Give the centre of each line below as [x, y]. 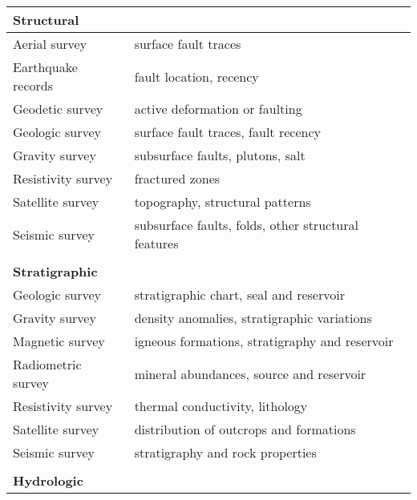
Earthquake [45, 67]
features [156, 243]
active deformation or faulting [218, 109]
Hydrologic [48, 480]
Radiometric [47, 364]
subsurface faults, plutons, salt [220, 155]
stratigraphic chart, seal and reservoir [239, 294]
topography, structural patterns [223, 202]
